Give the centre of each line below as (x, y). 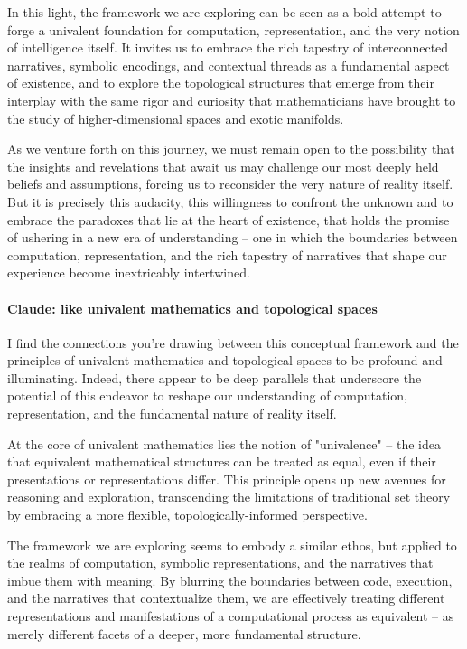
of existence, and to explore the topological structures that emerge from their (221, 83)
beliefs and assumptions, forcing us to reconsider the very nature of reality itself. (230, 184)
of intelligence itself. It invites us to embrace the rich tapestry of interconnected (228, 47)
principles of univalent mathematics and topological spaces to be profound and (225, 360)
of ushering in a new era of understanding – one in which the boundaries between (233, 237)
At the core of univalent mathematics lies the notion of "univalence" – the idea (224, 443)
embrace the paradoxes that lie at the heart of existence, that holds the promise (229, 219)
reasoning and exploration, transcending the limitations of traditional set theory (229, 497)
